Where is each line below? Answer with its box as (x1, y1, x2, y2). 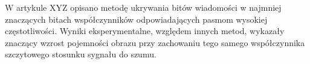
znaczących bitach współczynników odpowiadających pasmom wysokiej (5, 13, 268, 25)
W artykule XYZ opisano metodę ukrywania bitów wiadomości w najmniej (5, 1, 282, 13)
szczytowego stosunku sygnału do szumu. (5, 48, 157, 60)
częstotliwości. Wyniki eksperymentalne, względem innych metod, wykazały (5, 25, 285, 37)
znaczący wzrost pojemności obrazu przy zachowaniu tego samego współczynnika (5, 36, 305, 48)
